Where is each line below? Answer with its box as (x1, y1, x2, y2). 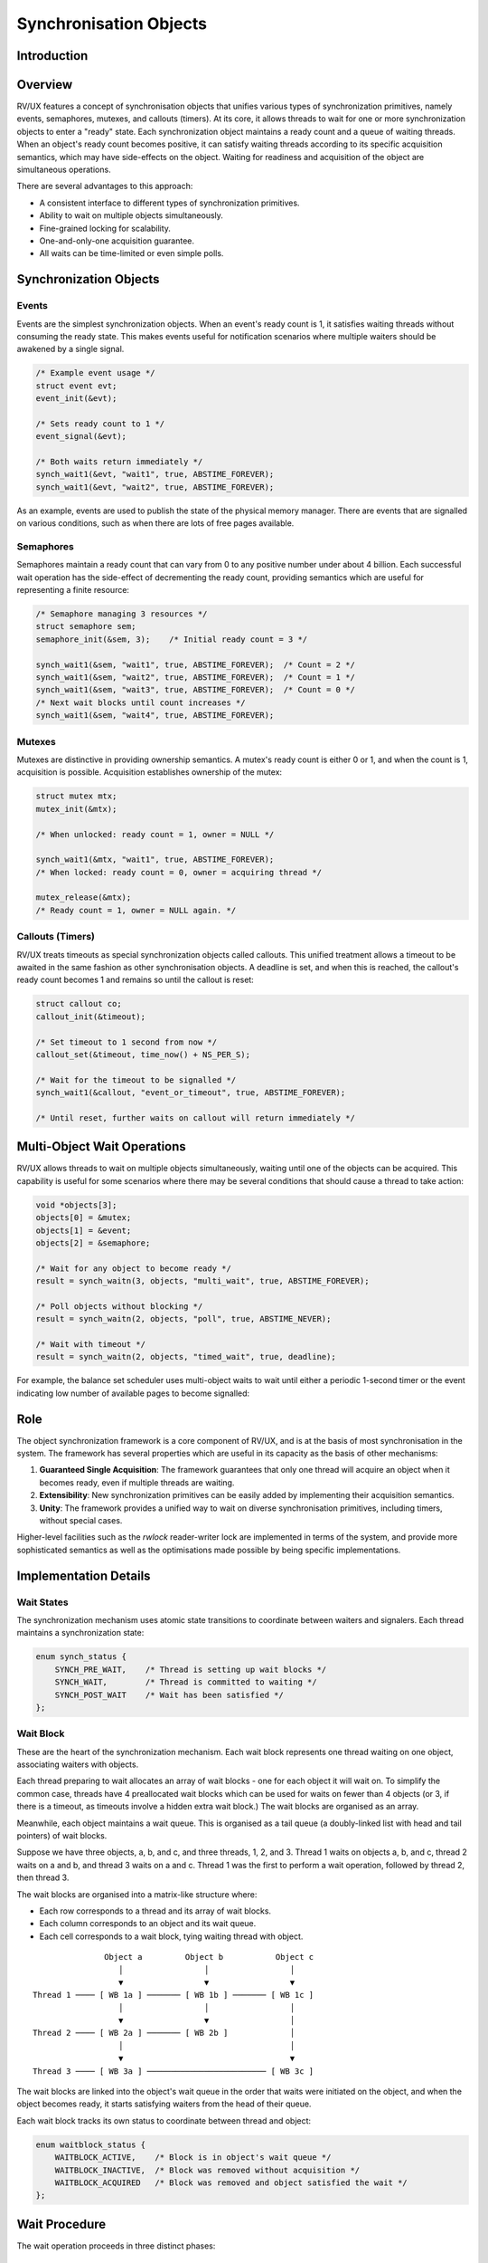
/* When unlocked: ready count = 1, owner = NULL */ (35, 829, 275, 839)
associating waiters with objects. (16, 1759, 139, 1770)
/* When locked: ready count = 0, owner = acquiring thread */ (35, 867, 323, 877)
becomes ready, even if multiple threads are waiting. (39, 1476, 235, 1488)
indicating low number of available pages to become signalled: (16, 1388, 250, 1399)
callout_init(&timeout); (35, 1011, 146, 1022)
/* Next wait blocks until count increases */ (35, 697, 246, 708)
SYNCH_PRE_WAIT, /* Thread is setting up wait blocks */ (54, 1664, 327, 1675)
